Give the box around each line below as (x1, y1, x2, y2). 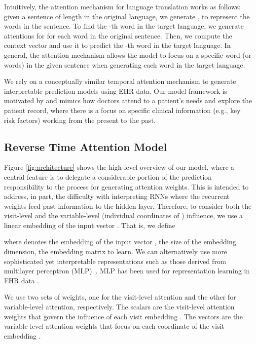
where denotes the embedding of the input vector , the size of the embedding (4, 236, 236, 247)
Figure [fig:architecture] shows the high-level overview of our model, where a (4, 162, 234, 172)
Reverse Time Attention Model (4, 139, 167, 154)
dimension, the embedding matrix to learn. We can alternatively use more (4, 246, 227, 257)
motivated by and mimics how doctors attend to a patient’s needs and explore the (4, 95, 252, 106)
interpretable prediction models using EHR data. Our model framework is (4, 85, 227, 96)
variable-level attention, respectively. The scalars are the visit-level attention (4, 302, 235, 312)
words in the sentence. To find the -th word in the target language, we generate (4, 21, 244, 31)
